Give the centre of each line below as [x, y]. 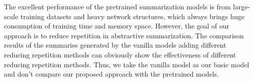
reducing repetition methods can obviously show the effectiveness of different [120, 54]
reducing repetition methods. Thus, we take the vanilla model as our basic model [127, 64]
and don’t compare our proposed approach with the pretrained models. [111, 74]
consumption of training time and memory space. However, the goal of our [117, 26]
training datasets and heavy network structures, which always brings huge [132, 16]
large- [241, 6]
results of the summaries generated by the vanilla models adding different [115, 45]
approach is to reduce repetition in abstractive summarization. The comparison [124, 35]
